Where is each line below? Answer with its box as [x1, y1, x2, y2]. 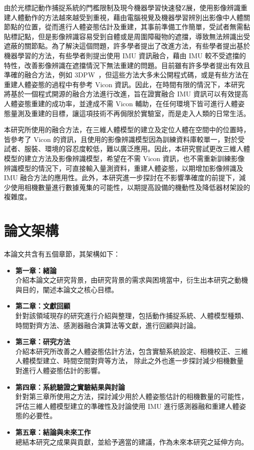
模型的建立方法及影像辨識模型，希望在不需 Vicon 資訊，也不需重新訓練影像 [4, 153, 245, 163]
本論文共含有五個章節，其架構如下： [4, 249, 120, 259]
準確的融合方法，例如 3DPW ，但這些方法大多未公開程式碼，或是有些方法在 [4, 70, 249, 80]
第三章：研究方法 [15, 336, 70, 347]
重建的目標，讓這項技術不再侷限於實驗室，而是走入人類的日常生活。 [31, 108, 250, 118]
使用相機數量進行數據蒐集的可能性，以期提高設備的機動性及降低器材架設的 [10, 182, 250, 192]
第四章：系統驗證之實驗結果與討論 [15, 381, 125, 392]
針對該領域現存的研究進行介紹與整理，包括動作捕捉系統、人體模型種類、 [15, 310, 248, 320]
